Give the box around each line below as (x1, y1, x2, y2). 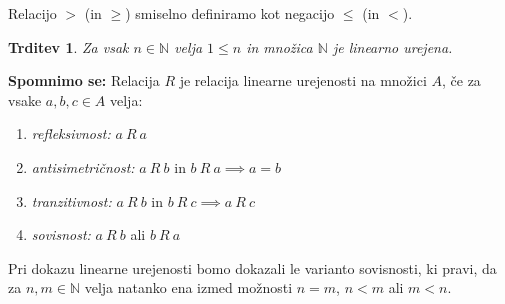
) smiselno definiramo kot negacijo (125, 3, 335, 23)
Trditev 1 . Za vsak (8, 36, 129, 57)
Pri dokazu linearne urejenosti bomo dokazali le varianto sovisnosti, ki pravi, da (8, 257, 497, 278)
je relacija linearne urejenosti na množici (179, 70, 427, 91)
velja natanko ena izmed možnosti (84, 277, 293, 298)
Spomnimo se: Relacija (8, 70, 160, 91)
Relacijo (8, 3, 57, 23)
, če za (442, 70, 481, 91)
